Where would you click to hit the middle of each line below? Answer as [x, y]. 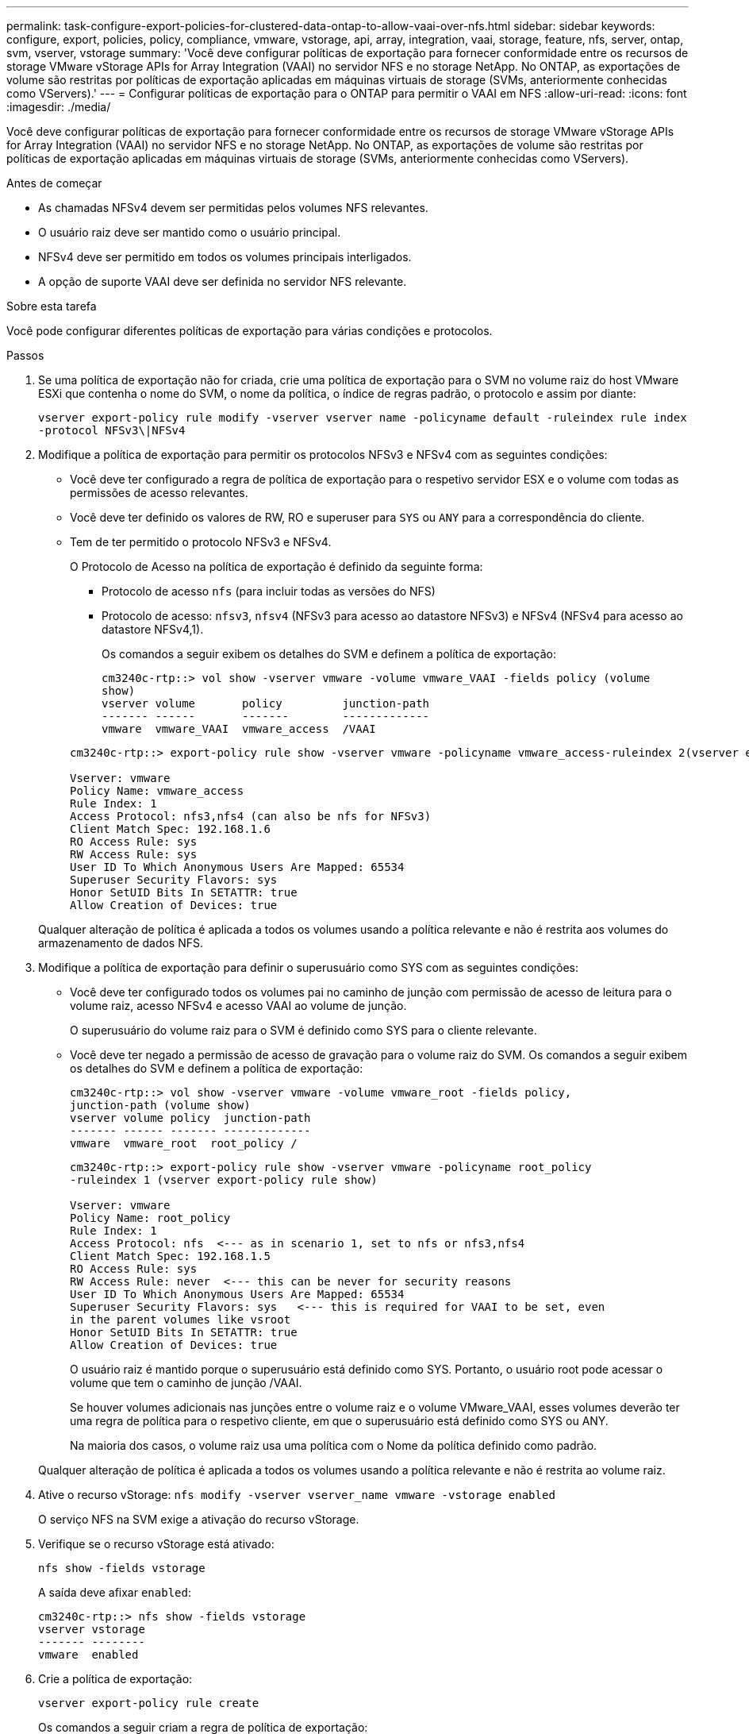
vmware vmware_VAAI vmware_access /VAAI [239, 729]
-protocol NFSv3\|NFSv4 [112, 430]
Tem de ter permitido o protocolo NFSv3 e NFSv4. [201, 542]
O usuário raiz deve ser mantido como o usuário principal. [190, 232]
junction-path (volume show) [160, 1105]
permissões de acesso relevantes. [159, 493]
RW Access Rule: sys [134, 854]
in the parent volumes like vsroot [181, 1320]
